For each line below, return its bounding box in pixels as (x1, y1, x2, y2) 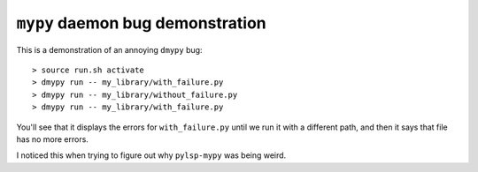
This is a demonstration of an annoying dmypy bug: (16, 44, 203, 55)
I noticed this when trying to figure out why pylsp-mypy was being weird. (16, 150, 287, 161)
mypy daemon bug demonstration (16, 13, 266, 33)
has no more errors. (16, 133, 89, 145)
